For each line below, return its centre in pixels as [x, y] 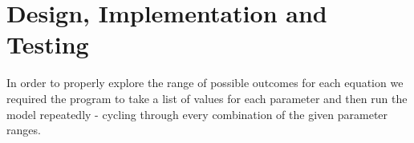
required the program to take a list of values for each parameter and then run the [207, 98]
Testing [48, 44]
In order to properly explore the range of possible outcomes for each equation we [205, 83]
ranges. [24, 130]
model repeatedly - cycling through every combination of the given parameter [197, 114]
